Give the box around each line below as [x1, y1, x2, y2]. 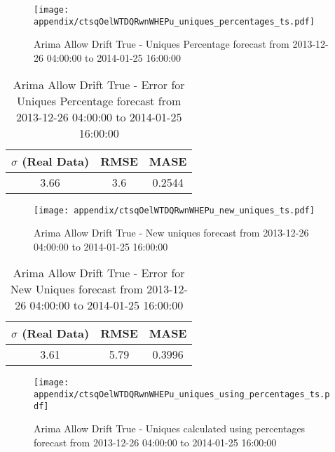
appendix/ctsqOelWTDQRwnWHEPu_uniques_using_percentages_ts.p [34, 390, 330, 399]
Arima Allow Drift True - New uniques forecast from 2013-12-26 [34, 225, 309, 240]
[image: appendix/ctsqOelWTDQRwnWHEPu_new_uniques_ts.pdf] [34, 205, 315, 215]
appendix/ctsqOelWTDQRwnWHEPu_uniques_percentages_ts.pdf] [34, 16, 315, 27]
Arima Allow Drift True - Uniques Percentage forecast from [34, 36, 289, 51]
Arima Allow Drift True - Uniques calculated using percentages [34, 421, 306, 436]
